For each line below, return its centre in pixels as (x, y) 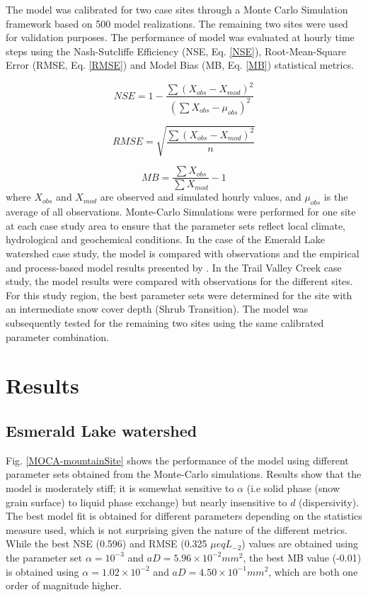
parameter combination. (57, 336)
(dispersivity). (329, 502)
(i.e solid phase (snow (293, 487)
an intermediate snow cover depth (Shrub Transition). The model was (157, 309)
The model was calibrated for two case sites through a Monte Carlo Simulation (177, 9)
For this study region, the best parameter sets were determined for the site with (179, 295)
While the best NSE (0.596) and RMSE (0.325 (107, 543)
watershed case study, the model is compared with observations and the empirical (183, 253)
